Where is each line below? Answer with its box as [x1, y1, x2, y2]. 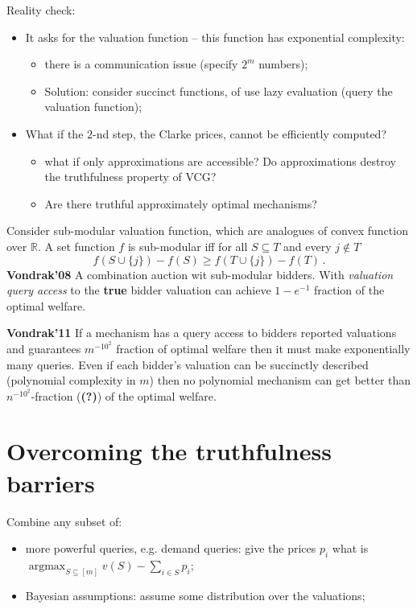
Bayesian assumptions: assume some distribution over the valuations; [25, 586, 365, 603]
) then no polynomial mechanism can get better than [149, 372, 411, 389]
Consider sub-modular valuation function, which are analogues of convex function [6, 222, 408, 239]
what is [332, 540, 369, 557]
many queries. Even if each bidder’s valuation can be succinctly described [6, 356, 369, 372]
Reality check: [6, 2, 76, 18]
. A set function [37, 237, 115, 254]
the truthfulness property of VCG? [44, 168, 217, 185]
